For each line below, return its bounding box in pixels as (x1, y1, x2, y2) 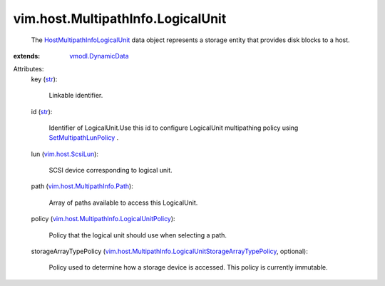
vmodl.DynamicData (69, 51, 129, 60)
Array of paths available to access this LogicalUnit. (48, 198, 198, 207)
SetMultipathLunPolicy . (48, 133, 119, 142)
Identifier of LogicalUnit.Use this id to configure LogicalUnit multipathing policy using (48, 123, 299, 132)
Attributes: (13, 65, 44, 73)
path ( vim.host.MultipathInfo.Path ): (31, 182, 133, 190)
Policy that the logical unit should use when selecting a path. (48, 230, 227, 239)
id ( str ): (31, 107, 53, 116)
